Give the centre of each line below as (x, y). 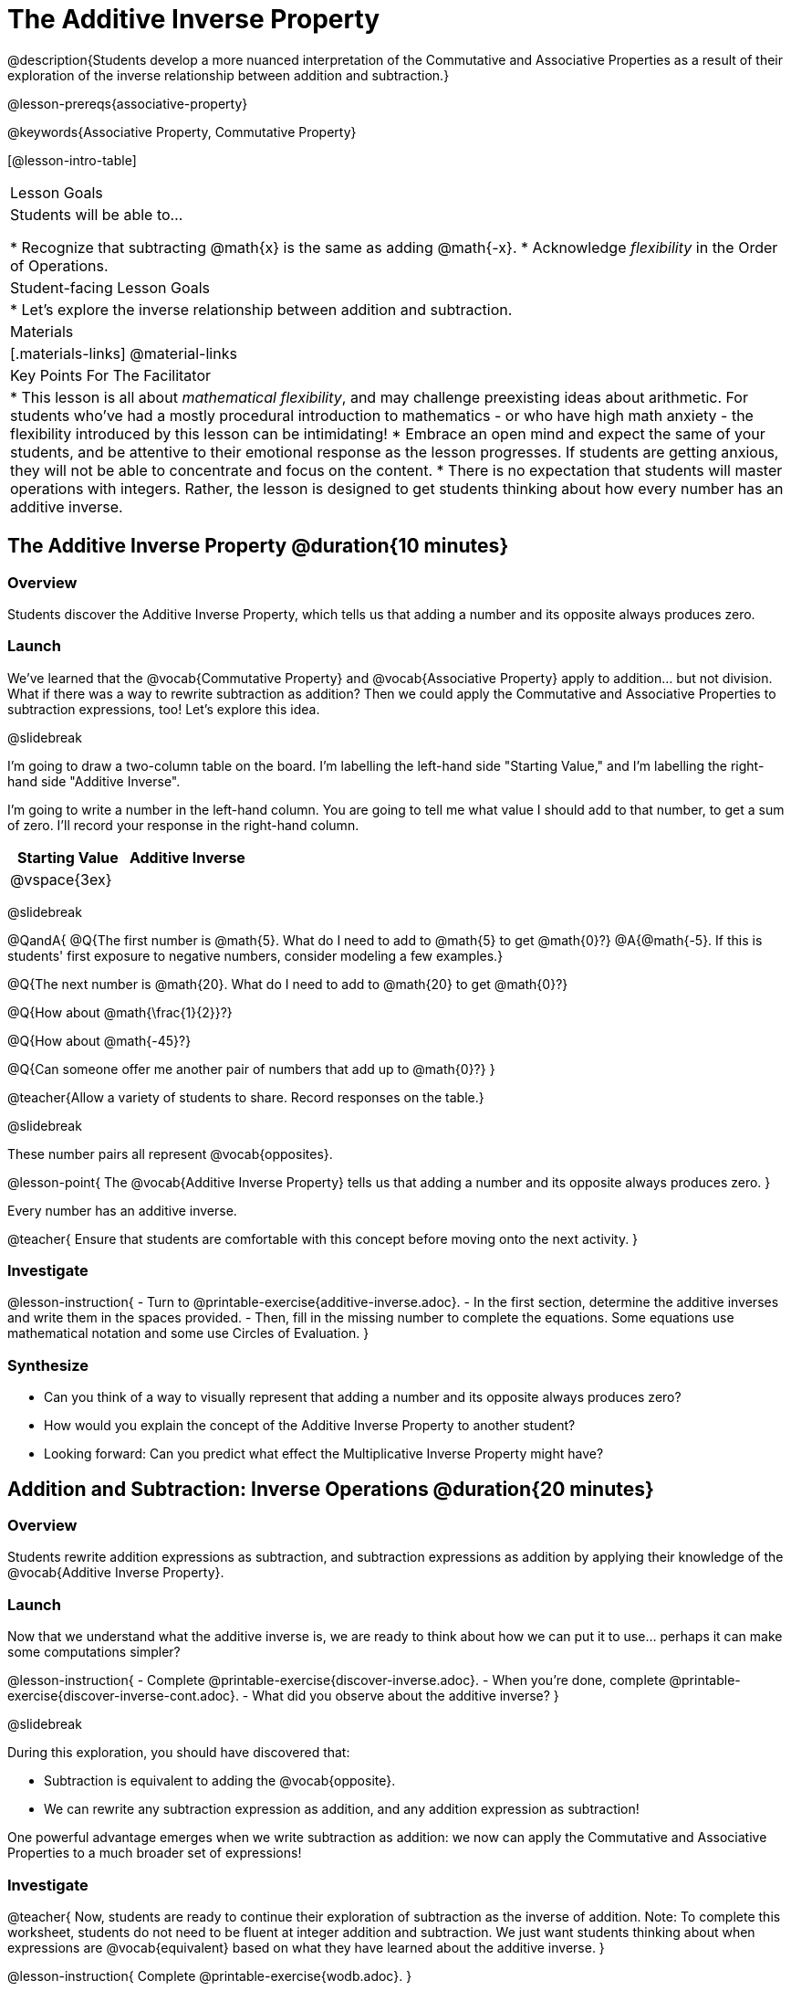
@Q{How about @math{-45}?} (99, 1040)
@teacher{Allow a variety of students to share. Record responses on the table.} (246, 1097)
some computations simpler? (94, 1652)
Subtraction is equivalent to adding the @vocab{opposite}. (220, 1781)
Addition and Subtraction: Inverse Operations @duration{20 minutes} (331, 1489)
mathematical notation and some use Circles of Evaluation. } (188, 1333)
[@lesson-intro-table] (72, 160)
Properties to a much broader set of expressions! (155, 1853)
